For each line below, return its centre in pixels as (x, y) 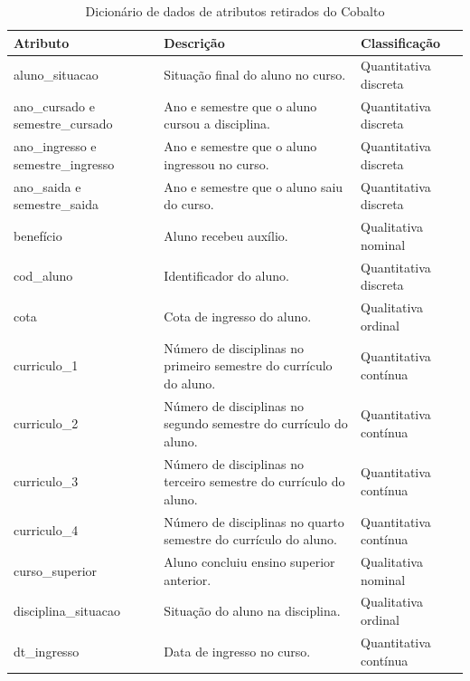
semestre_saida (56, 204)
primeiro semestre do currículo (248, 365)
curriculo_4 (46, 530)
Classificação (401, 42)
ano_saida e (47, 186)
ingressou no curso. (216, 163)
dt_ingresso (47, 651)
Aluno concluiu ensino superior (249, 562)
